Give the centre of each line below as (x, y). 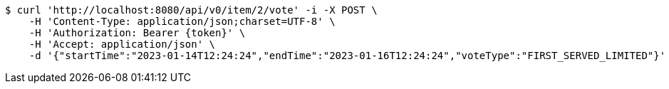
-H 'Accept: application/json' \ (122, 44)
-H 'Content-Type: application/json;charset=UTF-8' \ (182, 21)
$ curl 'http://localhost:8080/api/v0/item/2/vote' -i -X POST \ (191, 10)
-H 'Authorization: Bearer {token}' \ (137, 33)
